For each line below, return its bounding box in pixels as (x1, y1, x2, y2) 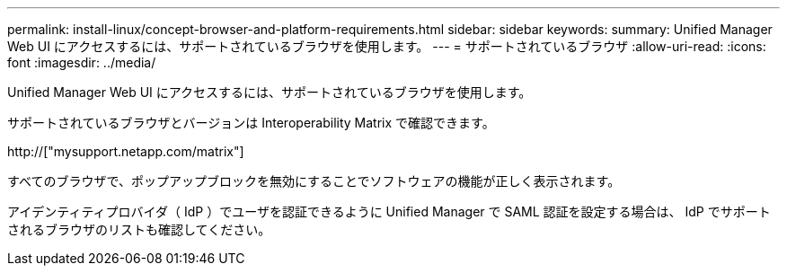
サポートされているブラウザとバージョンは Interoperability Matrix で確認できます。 (7, 115, 495, 130)
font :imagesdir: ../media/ (7, 55, 156, 70)
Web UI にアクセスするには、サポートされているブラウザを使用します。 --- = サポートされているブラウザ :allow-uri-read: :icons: (7, 39, 766, 54)
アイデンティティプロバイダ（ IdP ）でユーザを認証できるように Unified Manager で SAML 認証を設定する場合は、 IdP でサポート (7, 204, 771, 219)
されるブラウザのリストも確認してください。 (7, 222, 271, 237)
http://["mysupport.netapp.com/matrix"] (7, 144, 244, 159)
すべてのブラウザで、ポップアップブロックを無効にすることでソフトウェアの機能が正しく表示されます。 (7, 173, 621, 189)
